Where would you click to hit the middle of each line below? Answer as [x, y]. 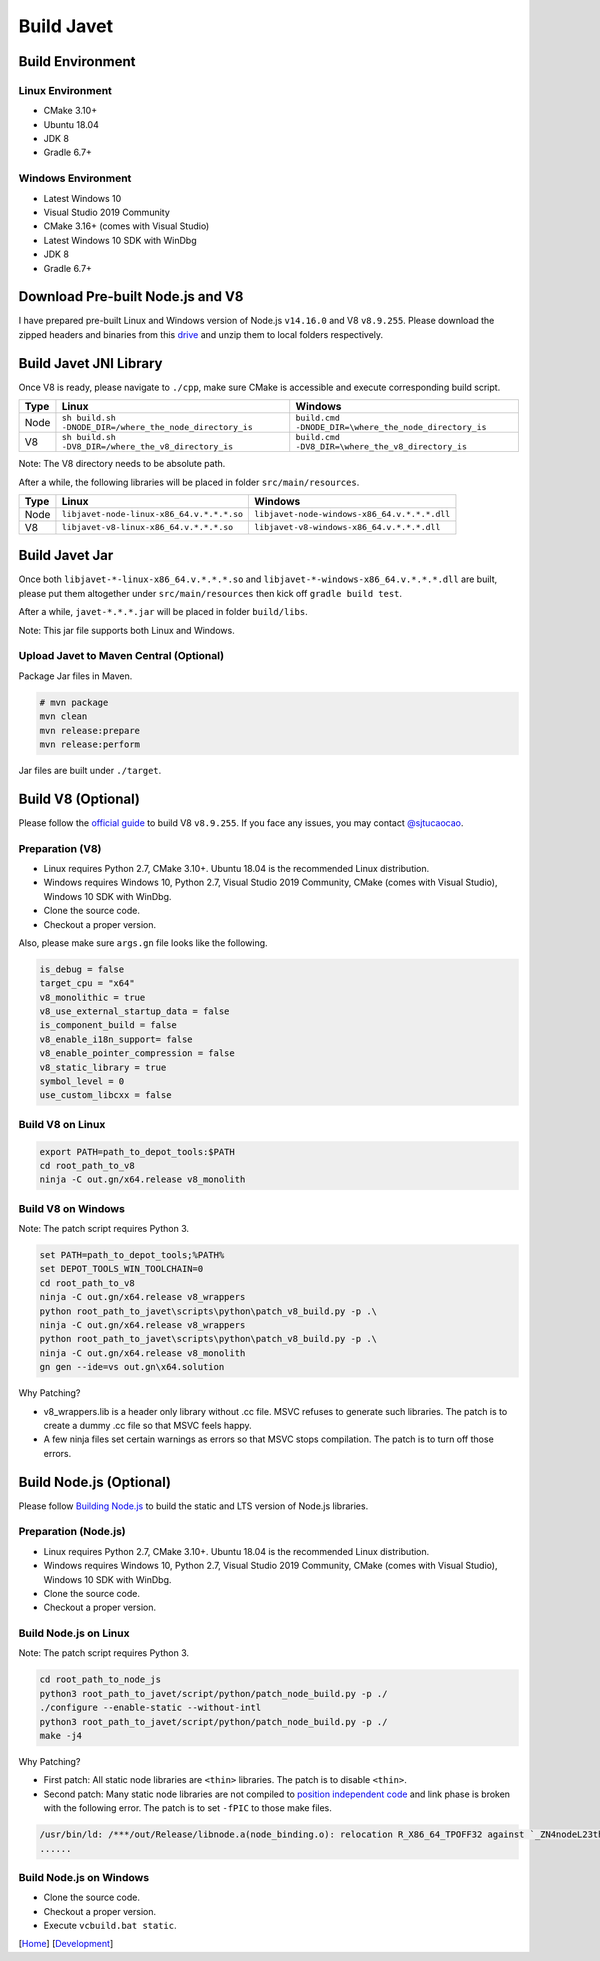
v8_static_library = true [103, 1067]
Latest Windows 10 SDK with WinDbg [120, 240]
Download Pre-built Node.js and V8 [131, 296]
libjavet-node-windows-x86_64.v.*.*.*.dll [352, 514]
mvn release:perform [89, 744]
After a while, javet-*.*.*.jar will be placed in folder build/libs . [163, 612]
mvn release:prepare [89, 730]
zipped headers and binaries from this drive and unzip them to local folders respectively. [201, 334]
